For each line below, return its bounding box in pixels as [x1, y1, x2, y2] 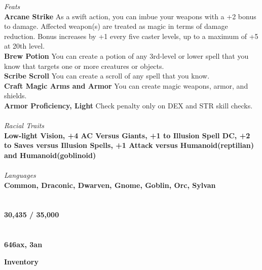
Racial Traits [4, 120, 45, 131]
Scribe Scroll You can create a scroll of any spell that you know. [4, 70, 210, 81]
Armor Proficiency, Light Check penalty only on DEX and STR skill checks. [4, 100, 253, 110]
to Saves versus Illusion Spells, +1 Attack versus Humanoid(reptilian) [4, 140, 254, 150]
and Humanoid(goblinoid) [4, 149, 96, 160]
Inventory [4, 256, 39, 266]
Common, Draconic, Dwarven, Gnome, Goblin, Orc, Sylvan [4, 179, 216, 190]
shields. [4, 90, 27, 101]
